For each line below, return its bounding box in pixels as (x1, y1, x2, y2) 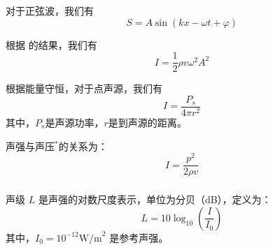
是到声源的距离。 (108, 115, 187, 129)
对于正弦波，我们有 (6, 3, 94, 17)
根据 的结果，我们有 (6, 37, 97, 52)
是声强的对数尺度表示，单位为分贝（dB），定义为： (38, 192, 272, 207)
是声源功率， (45, 115, 104, 129)
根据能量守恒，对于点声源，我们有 (6, 81, 162, 96)
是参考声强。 (109, 230, 169, 244)
